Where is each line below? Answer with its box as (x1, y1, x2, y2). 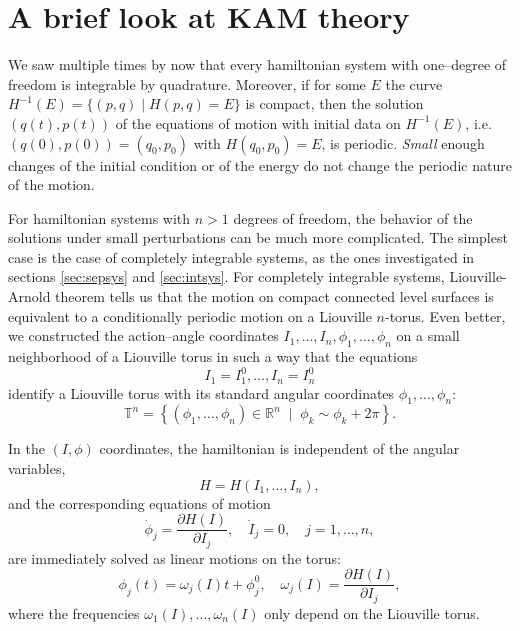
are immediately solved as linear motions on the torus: (8, 547, 341, 568)
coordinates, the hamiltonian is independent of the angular (99, 438, 460, 459)
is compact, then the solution (245, 93, 424, 114)
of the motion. (8, 174, 95, 195)
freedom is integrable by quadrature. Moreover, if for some (8, 73, 366, 94)
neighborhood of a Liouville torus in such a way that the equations (8, 346, 418, 367)
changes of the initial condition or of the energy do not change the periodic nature (8, 154, 512, 175)
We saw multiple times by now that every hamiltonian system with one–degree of (8, 54, 507, 75)
